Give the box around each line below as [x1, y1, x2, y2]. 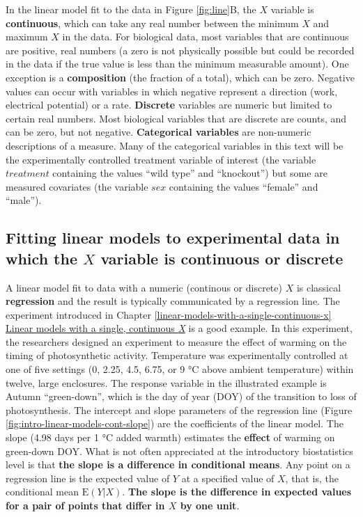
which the [6, 247, 77, 269]
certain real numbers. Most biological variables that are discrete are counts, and [6, 111, 347, 125]
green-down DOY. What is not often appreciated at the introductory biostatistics [6, 443, 353, 458]
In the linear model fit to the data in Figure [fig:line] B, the [6, 2, 256, 16]
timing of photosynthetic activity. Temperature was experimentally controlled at [6, 348, 348, 363]
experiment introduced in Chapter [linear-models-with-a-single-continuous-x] [6, 307, 332, 321]
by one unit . [180, 498, 240, 512]
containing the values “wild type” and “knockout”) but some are [52, 166, 327, 180]
